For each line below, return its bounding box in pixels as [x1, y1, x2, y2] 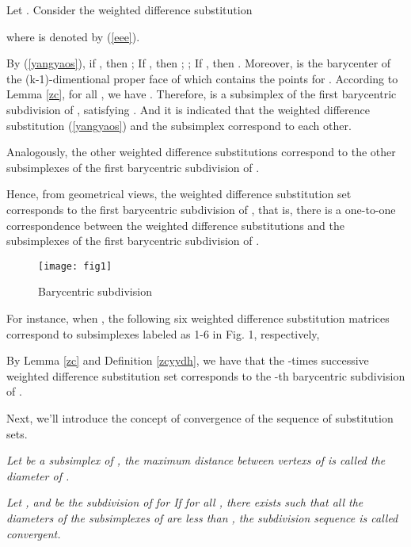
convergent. [6, 525, 61, 541]
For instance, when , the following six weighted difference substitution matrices [6, 309, 390, 326]
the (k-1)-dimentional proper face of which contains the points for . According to [6, 70, 398, 86]
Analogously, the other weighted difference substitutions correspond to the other [6, 143, 396, 160]
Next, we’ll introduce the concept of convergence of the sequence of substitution [6, 409, 394, 426]
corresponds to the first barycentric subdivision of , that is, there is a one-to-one [6, 201, 396, 217]
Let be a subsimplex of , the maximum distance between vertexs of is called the [6, 452, 386, 469]
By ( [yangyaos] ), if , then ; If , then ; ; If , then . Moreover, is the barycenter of [6, 55, 391, 71]
